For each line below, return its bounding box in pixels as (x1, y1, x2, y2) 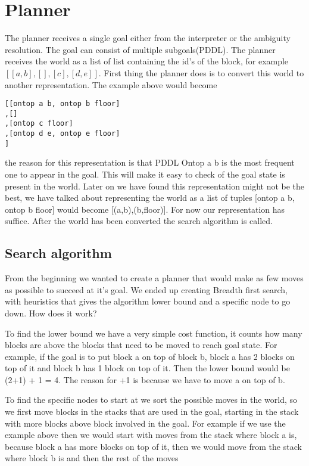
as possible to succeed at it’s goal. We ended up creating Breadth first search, (5, 283, 288, 296)
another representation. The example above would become (5, 78, 217, 91)
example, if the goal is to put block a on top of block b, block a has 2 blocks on (5, 350, 295, 362)
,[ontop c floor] (5, 119, 73, 128)
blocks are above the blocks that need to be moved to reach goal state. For (5, 338, 277, 351)
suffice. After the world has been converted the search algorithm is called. (5, 215, 273, 227)
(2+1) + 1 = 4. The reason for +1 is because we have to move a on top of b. (5, 373, 285, 386)
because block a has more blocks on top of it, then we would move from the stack (5, 440, 302, 452)
